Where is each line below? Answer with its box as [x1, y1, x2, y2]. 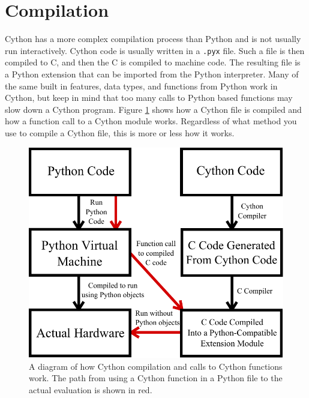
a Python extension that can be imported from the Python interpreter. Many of [5, 67, 299, 80]
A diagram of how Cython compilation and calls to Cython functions [29, 360, 283, 372]
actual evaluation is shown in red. [29, 383, 152, 396]
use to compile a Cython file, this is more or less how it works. [5, 126, 235, 139]
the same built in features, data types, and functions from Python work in [5, 79, 278, 92]
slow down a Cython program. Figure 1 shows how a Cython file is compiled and [5, 103, 302, 115]
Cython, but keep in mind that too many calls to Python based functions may [5, 91, 293, 104]
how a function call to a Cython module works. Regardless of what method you [5, 115, 297, 127]
